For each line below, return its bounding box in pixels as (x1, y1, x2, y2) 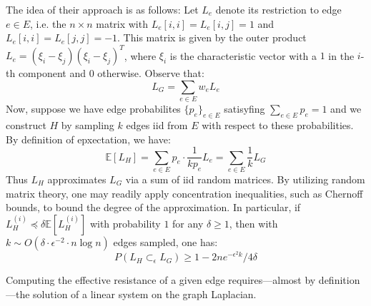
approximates (47, 171, 107, 186)
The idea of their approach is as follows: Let (6, 2, 199, 16)
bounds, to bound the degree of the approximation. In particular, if (6, 200, 301, 215)
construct (6, 118, 46, 132)
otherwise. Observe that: (97, 66, 204, 81)
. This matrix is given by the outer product (117, 30, 307, 45)
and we (330, 101, 362, 116)
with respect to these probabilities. (202, 118, 354, 132)
